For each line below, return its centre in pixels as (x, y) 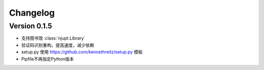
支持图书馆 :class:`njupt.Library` (53, 38)
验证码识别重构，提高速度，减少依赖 (58, 45)
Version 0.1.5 (31, 26)
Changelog (32, 13)
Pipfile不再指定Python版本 (48, 59)
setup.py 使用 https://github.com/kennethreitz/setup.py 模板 (82, 52)
